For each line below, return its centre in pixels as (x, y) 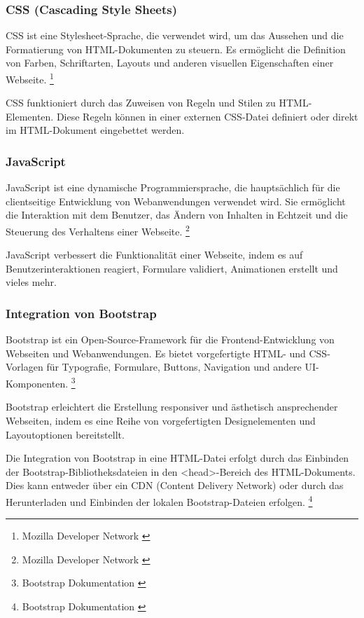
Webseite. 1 (30, 78)
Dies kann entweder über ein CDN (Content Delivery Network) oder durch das (175, 485)
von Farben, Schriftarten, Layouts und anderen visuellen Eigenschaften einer (170, 63)
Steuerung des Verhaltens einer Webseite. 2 (98, 230)
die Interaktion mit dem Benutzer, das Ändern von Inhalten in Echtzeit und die (177, 215)
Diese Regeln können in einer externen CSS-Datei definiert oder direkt (207, 116)
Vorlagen (24, 367)
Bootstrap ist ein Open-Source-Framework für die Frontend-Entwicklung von (170, 339)
